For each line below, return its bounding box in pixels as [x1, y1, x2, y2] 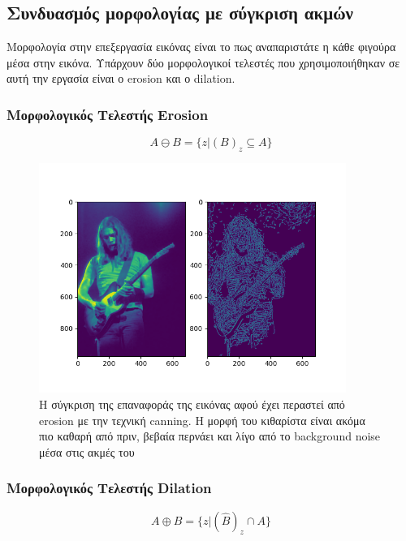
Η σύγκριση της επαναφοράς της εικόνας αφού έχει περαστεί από [39, 396, 345, 413]
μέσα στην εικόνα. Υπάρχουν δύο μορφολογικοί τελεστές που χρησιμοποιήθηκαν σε [6, 54, 400, 71]
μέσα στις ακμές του [39, 443, 135, 460]
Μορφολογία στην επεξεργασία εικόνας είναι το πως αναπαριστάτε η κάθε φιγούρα [6, 38, 396, 55]
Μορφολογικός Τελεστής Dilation [6, 478, 212, 498]
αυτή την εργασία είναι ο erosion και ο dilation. [6, 70, 235, 87]
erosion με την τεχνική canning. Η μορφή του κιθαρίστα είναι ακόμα [39, 411, 365, 428]
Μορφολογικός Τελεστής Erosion [6, 104, 209, 124]
